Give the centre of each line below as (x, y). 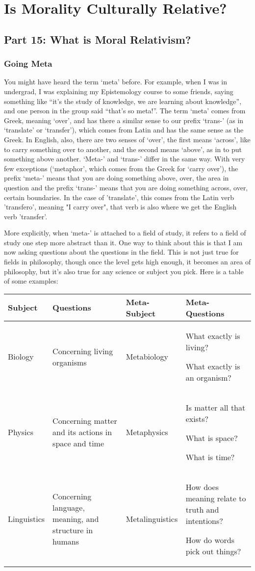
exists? (197, 418)
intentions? (204, 520)
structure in (73, 530)
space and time (78, 443)
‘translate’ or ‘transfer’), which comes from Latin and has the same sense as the (124, 130)
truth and (202, 509)
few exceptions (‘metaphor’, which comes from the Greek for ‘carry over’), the (121, 168)
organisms (70, 362)
